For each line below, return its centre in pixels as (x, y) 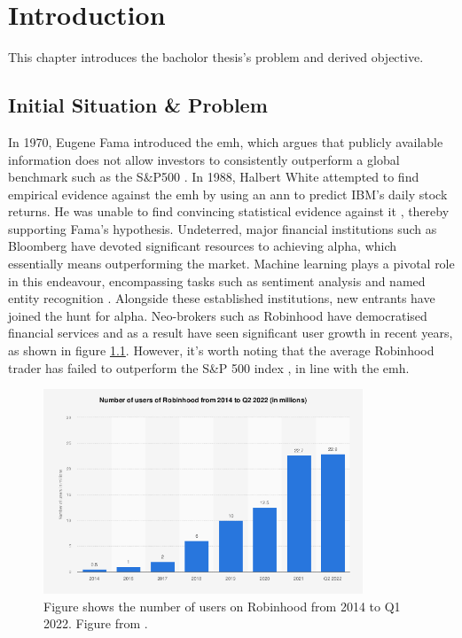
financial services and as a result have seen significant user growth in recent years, (231, 333)
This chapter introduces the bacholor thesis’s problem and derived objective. (216, 57)
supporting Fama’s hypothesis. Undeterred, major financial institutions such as (223, 228)
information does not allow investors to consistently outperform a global (204, 159)
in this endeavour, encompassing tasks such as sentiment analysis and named (217, 280)
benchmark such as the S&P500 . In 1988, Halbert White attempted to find (214, 177)
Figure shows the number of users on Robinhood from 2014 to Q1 (222, 606)
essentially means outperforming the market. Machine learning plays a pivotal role (231, 264)
